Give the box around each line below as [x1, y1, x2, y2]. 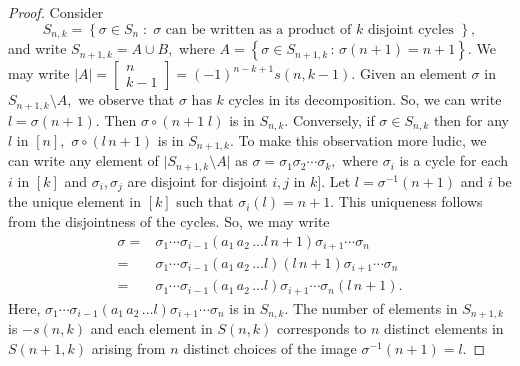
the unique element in [8, 191, 141, 212]
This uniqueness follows [338, 191, 483, 212]
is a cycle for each [399, 150, 509, 171]
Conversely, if [292, 109, 375, 130]
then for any [433, 109, 509, 130]
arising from [91, 338, 166, 358]
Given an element [359, 63, 467, 84]
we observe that [78, 89, 175, 110]
